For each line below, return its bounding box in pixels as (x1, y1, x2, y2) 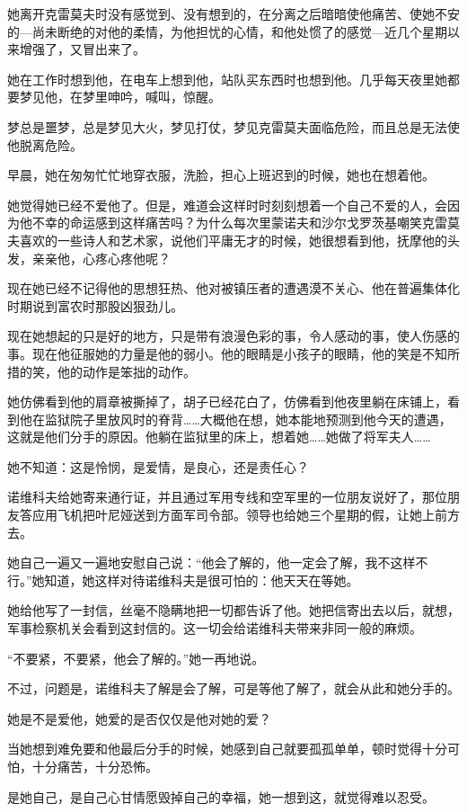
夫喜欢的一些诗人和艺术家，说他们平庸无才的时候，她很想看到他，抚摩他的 (7, 230, 447, 249)
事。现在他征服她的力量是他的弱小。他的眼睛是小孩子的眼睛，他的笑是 (7, 344, 422, 362)
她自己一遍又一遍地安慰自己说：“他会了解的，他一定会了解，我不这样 (7, 553, 416, 572)
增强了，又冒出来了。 (19, 40, 145, 58)
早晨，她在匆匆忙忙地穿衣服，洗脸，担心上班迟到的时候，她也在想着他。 (7, 165, 435, 184)
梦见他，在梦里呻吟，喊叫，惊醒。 (19, 87, 221, 106)
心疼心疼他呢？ (82, 248, 171, 267)
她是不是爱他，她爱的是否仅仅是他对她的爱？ (7, 709, 271, 727)
